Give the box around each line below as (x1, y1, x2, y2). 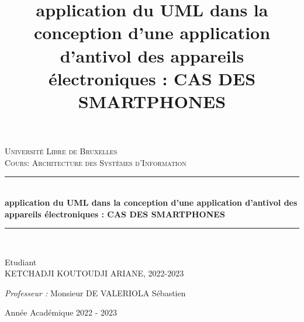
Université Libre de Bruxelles (5, 145, 118, 157)
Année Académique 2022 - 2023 (5, 306, 118, 318)
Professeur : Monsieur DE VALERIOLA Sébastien (5, 286, 186, 299)
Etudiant (5, 255, 37, 268)
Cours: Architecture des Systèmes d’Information (5, 156, 186, 168)
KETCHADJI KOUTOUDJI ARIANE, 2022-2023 (5, 267, 184, 279)
